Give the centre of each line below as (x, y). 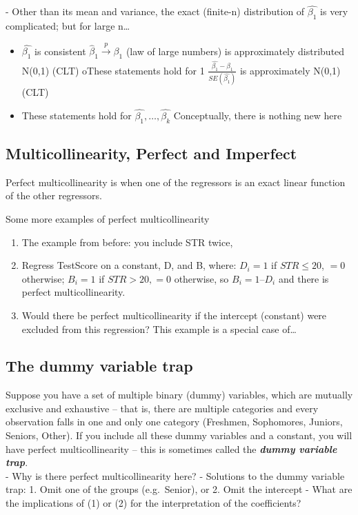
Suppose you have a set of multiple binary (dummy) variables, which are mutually (179, 395)
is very (334, 11)
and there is (304, 278)
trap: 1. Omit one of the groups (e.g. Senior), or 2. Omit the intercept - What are (179, 489)
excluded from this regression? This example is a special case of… (159, 329)
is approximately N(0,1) (290, 70)
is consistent (60, 51)
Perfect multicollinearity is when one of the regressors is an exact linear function (176, 182)
